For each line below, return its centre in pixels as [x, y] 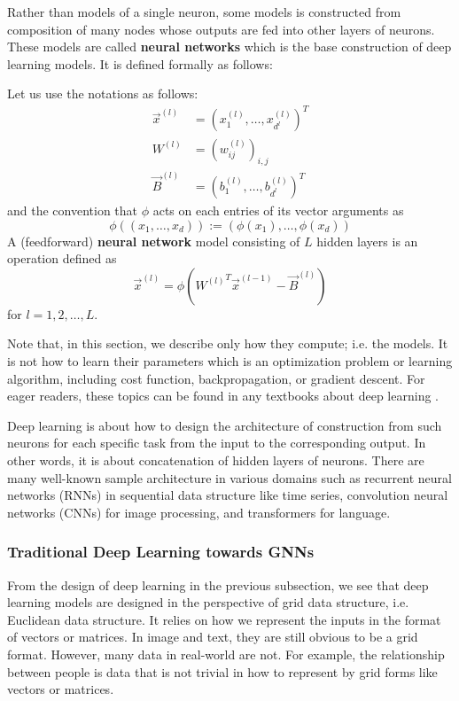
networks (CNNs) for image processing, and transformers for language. [199, 512]
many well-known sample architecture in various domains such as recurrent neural [229, 477]
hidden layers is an [367, 241]
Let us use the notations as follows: [103, 93]
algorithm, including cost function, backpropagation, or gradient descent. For [216, 378]
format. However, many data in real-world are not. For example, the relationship [226, 654]
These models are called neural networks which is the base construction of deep [229, 47]
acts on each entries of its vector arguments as [278, 210]
